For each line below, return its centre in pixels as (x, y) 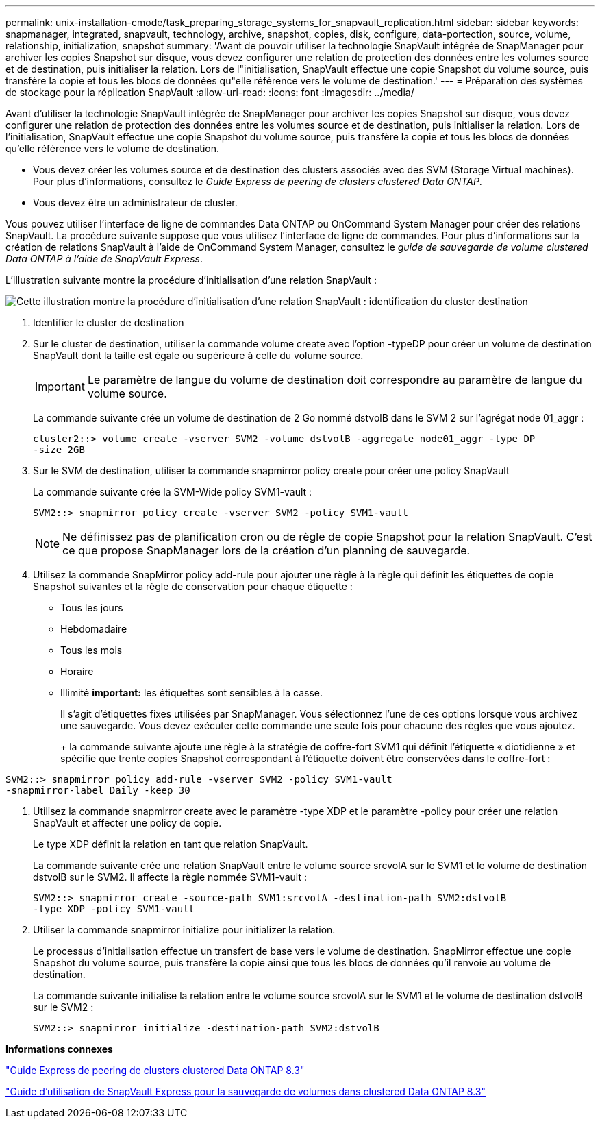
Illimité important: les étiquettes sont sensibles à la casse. (192, 693)
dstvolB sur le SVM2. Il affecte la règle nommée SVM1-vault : (170, 877)
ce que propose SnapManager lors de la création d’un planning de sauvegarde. (266, 550)
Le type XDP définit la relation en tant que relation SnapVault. (171, 844)
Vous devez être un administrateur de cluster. (135, 203)
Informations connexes (59, 1049)
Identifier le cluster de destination (109, 322)
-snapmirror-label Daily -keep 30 (98, 790)
